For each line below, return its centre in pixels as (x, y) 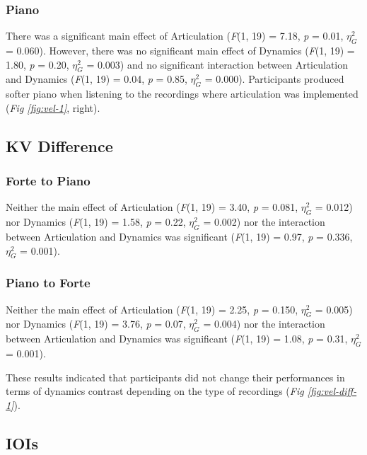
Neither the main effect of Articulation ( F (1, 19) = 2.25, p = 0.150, (152, 309)
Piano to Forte (48, 283)
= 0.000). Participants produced (274, 79)
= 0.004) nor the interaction (264, 324)
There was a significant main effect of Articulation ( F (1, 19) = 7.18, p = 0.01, (175, 36)
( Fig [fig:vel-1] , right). (53, 107)
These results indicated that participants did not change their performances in (175, 377)
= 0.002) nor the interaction (264, 222)
